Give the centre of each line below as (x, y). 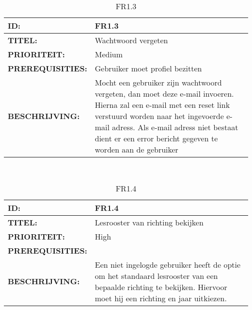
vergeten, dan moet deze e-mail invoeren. (164, 94)
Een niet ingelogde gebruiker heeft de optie (168, 264)
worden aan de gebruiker (136, 149)
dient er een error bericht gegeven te (156, 138)
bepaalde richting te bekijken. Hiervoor (161, 287)
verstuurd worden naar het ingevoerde (159, 116)
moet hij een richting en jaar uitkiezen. (161, 298)
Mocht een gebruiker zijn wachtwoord (158, 82)
